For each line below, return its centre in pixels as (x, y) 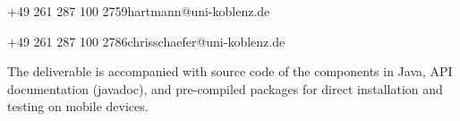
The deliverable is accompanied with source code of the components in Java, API (230, 71)
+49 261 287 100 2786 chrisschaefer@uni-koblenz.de (146, 41)
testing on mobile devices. (78, 106)
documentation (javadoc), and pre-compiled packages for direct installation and (225, 88)
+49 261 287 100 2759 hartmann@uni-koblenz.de (139, 11)
